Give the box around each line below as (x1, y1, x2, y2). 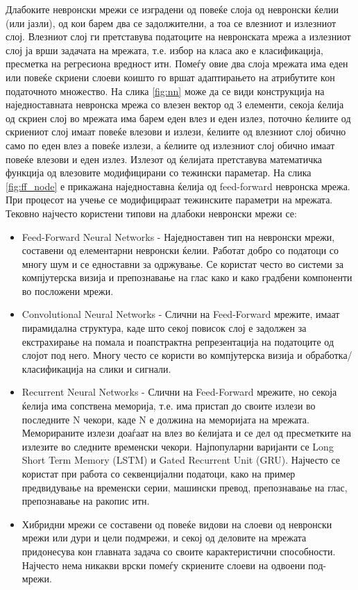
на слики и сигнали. (86, 361, 171, 376)
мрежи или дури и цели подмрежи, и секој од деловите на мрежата (22, 530, 307, 545)
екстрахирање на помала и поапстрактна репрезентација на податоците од (22, 334, 334, 348)
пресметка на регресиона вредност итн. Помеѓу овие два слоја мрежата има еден (6, 56, 348, 71)
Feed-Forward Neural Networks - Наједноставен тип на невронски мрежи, (22, 229, 335, 244)
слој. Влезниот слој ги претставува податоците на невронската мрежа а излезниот (6, 29, 351, 44)
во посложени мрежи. (22, 283, 114, 298)
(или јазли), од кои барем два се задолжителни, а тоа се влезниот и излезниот (6, 15, 336, 30)
